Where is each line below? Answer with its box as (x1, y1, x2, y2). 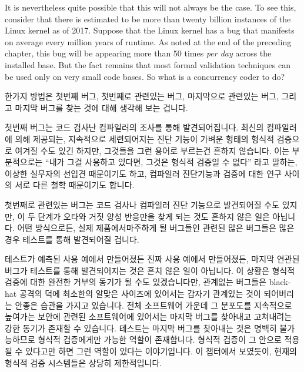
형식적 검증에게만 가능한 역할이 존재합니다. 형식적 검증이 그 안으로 (38, 333, 282, 346)
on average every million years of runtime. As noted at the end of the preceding (5, 35, 292, 48)
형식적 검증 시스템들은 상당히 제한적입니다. (5, 356, 162, 368)
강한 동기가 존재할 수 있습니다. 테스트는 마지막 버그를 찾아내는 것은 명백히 (5, 321, 277, 334)
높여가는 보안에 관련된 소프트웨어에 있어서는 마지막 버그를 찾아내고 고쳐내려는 (5, 310, 292, 323)
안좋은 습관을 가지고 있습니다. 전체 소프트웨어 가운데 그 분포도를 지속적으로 (15, 299, 292, 311)
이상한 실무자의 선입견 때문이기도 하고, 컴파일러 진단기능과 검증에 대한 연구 (5, 167, 282, 179)
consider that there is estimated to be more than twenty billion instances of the (5, 12, 291, 25)
